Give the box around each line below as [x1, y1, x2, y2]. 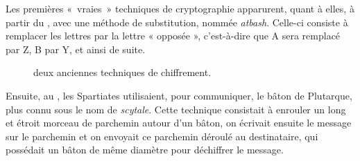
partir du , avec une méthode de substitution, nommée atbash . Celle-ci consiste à [6, 15, 348, 29]
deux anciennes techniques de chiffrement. [33, 65, 212, 79]
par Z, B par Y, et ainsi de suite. [6, 41, 146, 56]
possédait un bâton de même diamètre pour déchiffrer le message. [6, 142, 284, 157]
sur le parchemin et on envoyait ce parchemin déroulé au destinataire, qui [6, 129, 318, 143]
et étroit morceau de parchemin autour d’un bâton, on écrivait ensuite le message [6, 115, 352, 130]
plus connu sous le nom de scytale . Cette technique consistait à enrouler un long [6, 102, 346, 116]
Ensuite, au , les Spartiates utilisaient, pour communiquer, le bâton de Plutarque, [6, 88, 352, 102]
